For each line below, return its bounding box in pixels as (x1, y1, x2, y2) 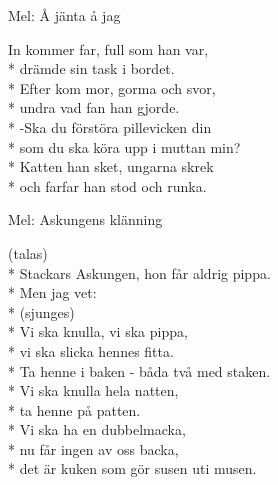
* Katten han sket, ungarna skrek (8, 156, 214, 177)
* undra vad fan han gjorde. (8, 97, 180, 118)
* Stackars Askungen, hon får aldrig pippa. (8, 262, 271, 283)
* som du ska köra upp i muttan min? (8, 136, 241, 157)
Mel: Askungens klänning (8, 209, 163, 230)
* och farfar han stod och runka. (8, 175, 207, 196)
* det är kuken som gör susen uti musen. (8, 458, 257, 479)
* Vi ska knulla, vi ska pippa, (8, 321, 188, 342)
